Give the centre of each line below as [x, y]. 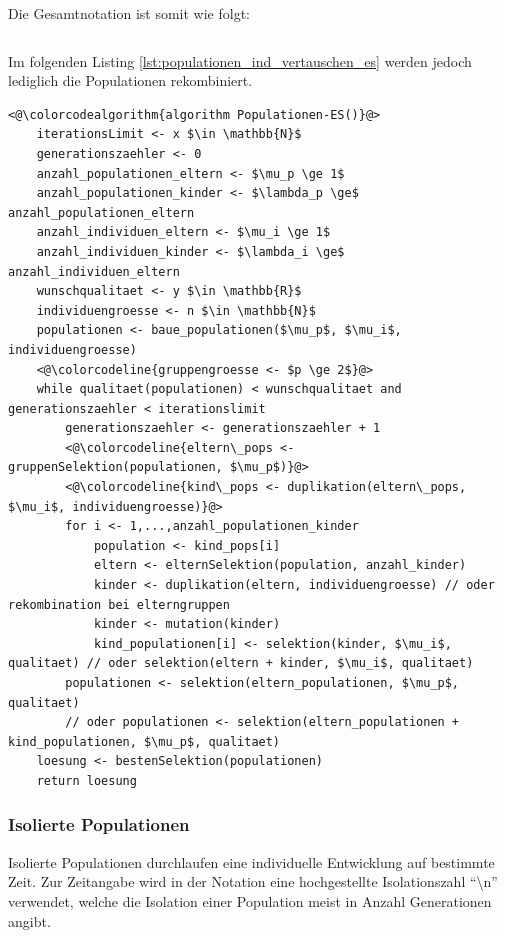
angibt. [29, 920]
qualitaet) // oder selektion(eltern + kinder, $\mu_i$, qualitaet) [241, 663]
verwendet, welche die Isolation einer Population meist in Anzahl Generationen [250, 900]
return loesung [86, 780]
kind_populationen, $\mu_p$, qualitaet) [144, 741]
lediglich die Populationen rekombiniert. [130, 80]
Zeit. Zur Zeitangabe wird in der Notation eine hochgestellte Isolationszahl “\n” [253, 881]
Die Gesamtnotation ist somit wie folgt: [129, 13]
